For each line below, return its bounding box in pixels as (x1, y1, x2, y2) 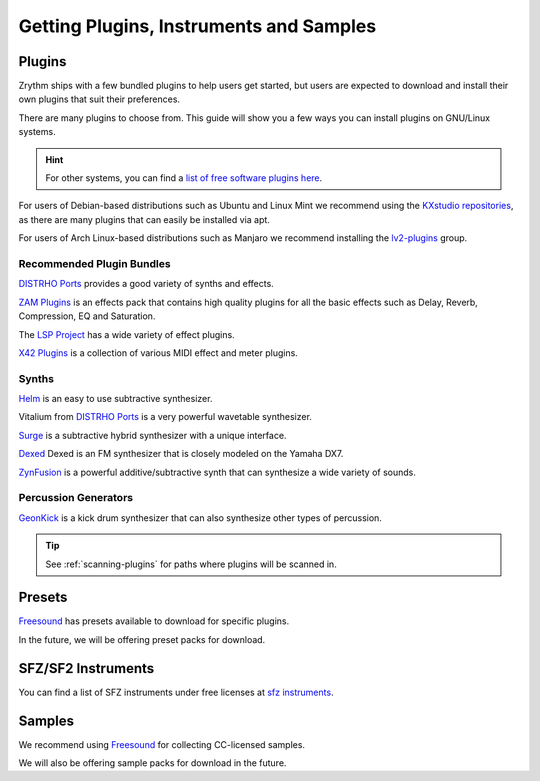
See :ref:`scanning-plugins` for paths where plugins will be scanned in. (45, 558, 337, 570)
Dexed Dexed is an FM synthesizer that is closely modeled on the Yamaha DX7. (18, 448, 344, 460)
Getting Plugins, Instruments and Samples (18, 15, 377, 37)
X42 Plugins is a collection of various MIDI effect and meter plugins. (18, 346, 299, 359)
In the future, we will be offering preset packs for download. (18, 633, 266, 645)
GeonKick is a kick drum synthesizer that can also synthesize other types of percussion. (18, 511, 382, 524)
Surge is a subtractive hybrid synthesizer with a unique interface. (18, 429, 287, 441)
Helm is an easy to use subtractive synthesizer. (18, 393, 213, 405)
